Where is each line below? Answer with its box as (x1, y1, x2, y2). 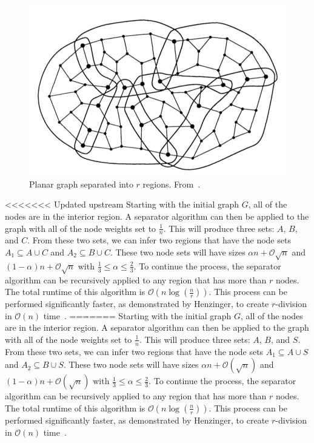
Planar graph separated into (29, 177, 133, 190)
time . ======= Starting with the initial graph (43, 309, 232, 322)
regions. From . (142, 177, 201, 190)
